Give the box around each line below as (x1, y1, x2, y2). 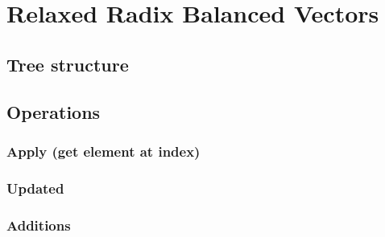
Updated (6, 178, 64, 198)
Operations (6, 99, 101, 124)
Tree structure (6, 51, 129, 76)
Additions (6, 215, 71, 235)
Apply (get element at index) (6, 141, 201, 161)
